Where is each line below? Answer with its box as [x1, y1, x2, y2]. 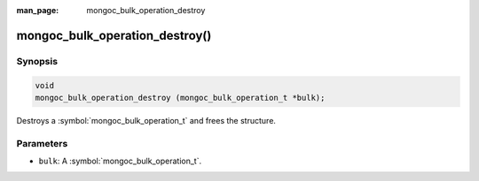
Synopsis [16, 55, 58, 67]
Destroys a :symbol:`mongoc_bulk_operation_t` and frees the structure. [16, 115, 277, 125]
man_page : [16, 5, 59, 15]
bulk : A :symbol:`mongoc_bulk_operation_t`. [38, 155, 202, 167]
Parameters [16, 137, 68, 149]
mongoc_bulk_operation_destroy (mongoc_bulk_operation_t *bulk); [35, 93, 326, 102]
